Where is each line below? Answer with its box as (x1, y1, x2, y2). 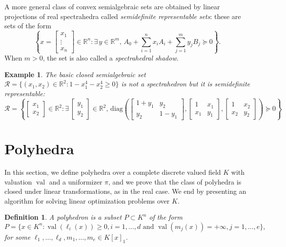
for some (4, 231, 31, 242)
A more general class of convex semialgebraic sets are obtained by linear (4, 1, 220, 11)
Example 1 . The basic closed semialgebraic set (4, 69, 146, 79)
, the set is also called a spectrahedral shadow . (42, 53, 179, 63)
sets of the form (4, 21, 51, 31)
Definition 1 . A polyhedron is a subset (4, 212, 122, 222)
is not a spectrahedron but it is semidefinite (121, 79, 250, 89)
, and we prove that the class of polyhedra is (108, 176, 242, 186)
